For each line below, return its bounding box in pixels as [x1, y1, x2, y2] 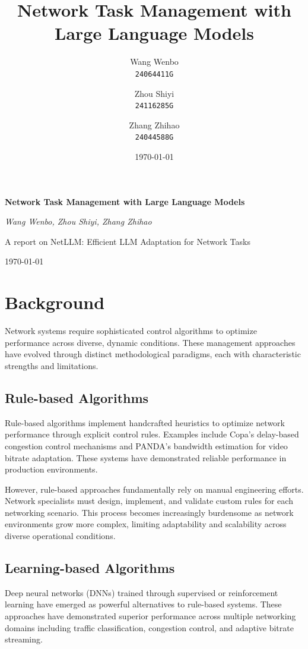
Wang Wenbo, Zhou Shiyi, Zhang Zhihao [5, 215, 152, 228]
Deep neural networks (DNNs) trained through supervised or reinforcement [5, 586, 278, 598]
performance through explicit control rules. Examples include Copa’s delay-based [5, 428, 299, 440]
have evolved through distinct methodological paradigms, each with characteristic [5, 348, 301, 360]
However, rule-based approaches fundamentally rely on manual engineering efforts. [5, 483, 304, 495]
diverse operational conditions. [5, 530, 116, 542]
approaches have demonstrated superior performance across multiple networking [5, 610, 296, 622]
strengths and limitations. [5, 359, 99, 371]
